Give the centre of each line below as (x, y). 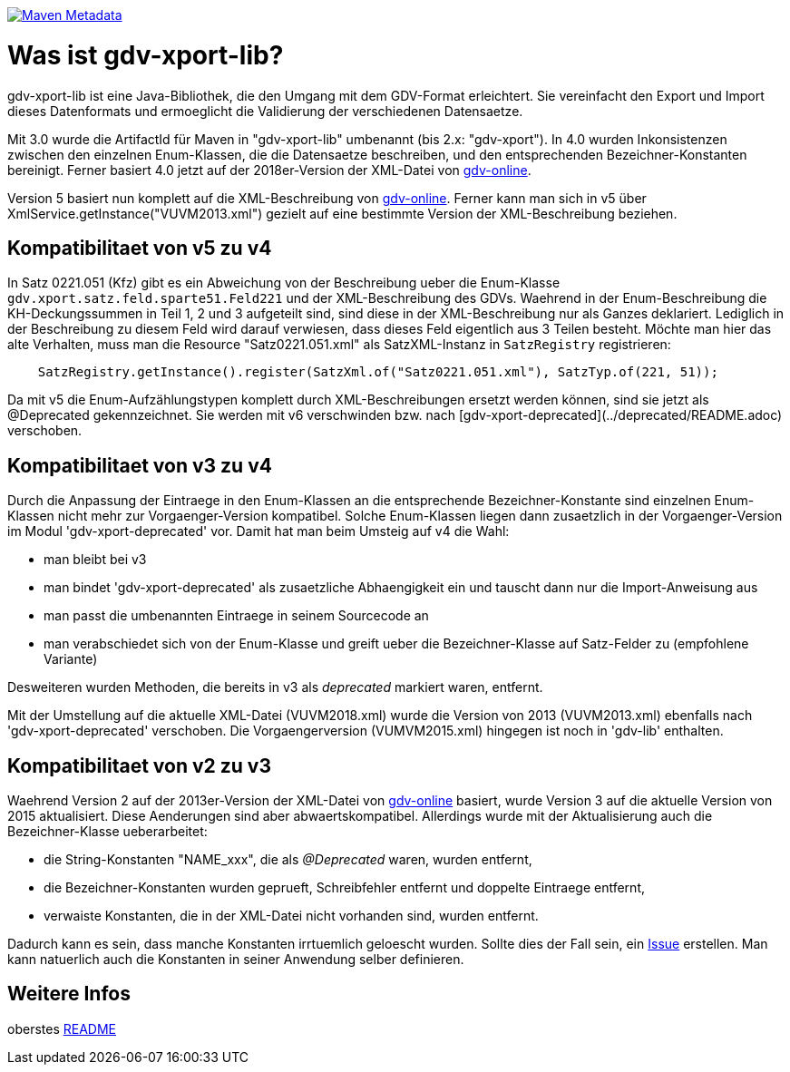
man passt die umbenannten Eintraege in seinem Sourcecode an (236, 616)
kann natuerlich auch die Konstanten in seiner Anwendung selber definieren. (236, 960)
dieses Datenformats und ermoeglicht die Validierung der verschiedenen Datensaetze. (265, 111)
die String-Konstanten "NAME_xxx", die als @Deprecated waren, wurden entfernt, (288, 860)
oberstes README (62, 1028)
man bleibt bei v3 (95, 560)
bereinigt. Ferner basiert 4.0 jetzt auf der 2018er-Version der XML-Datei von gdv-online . (269, 170)
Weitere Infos (69, 994)
